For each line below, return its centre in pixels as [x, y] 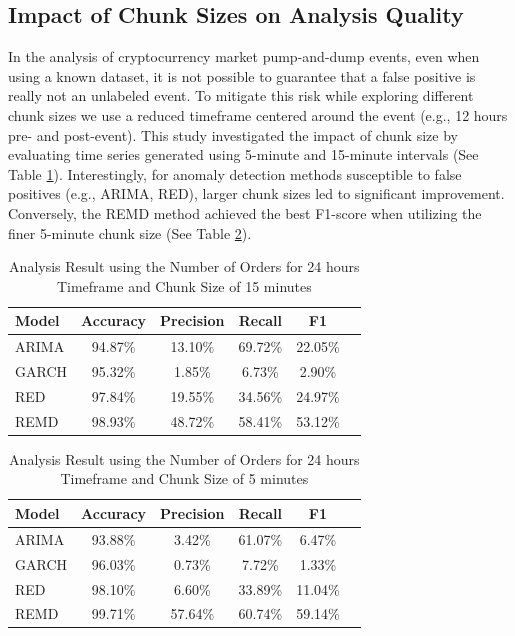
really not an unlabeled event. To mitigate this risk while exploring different [241, 95]
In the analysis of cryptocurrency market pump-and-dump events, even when [244, 56]
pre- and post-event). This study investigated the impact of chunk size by [233, 134]
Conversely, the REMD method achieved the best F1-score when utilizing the [245, 212]
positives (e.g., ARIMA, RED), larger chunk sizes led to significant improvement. [256, 193]
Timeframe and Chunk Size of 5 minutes [184, 478]
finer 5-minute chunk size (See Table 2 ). [130, 232]
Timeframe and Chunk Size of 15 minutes [184, 285]
